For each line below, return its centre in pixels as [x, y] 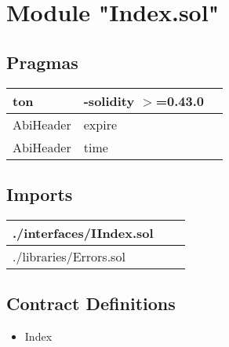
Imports [40, 194]
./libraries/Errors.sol [69, 256]
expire [100, 124]
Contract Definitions [91, 303]
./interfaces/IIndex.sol [83, 232]
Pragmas [42, 62]
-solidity [109, 100]
